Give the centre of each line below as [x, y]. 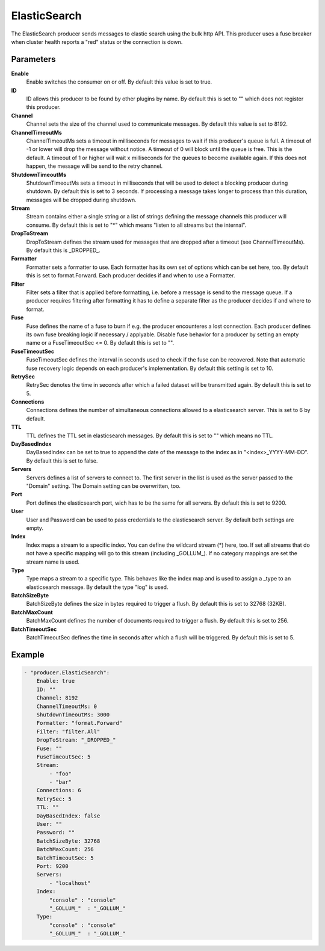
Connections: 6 [59, 790]
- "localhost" [70, 883]
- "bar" [60, 782]
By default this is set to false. [62, 461]
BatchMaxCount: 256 [65, 849]
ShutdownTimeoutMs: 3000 [73, 715]
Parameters [33, 59]
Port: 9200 [52, 866]
